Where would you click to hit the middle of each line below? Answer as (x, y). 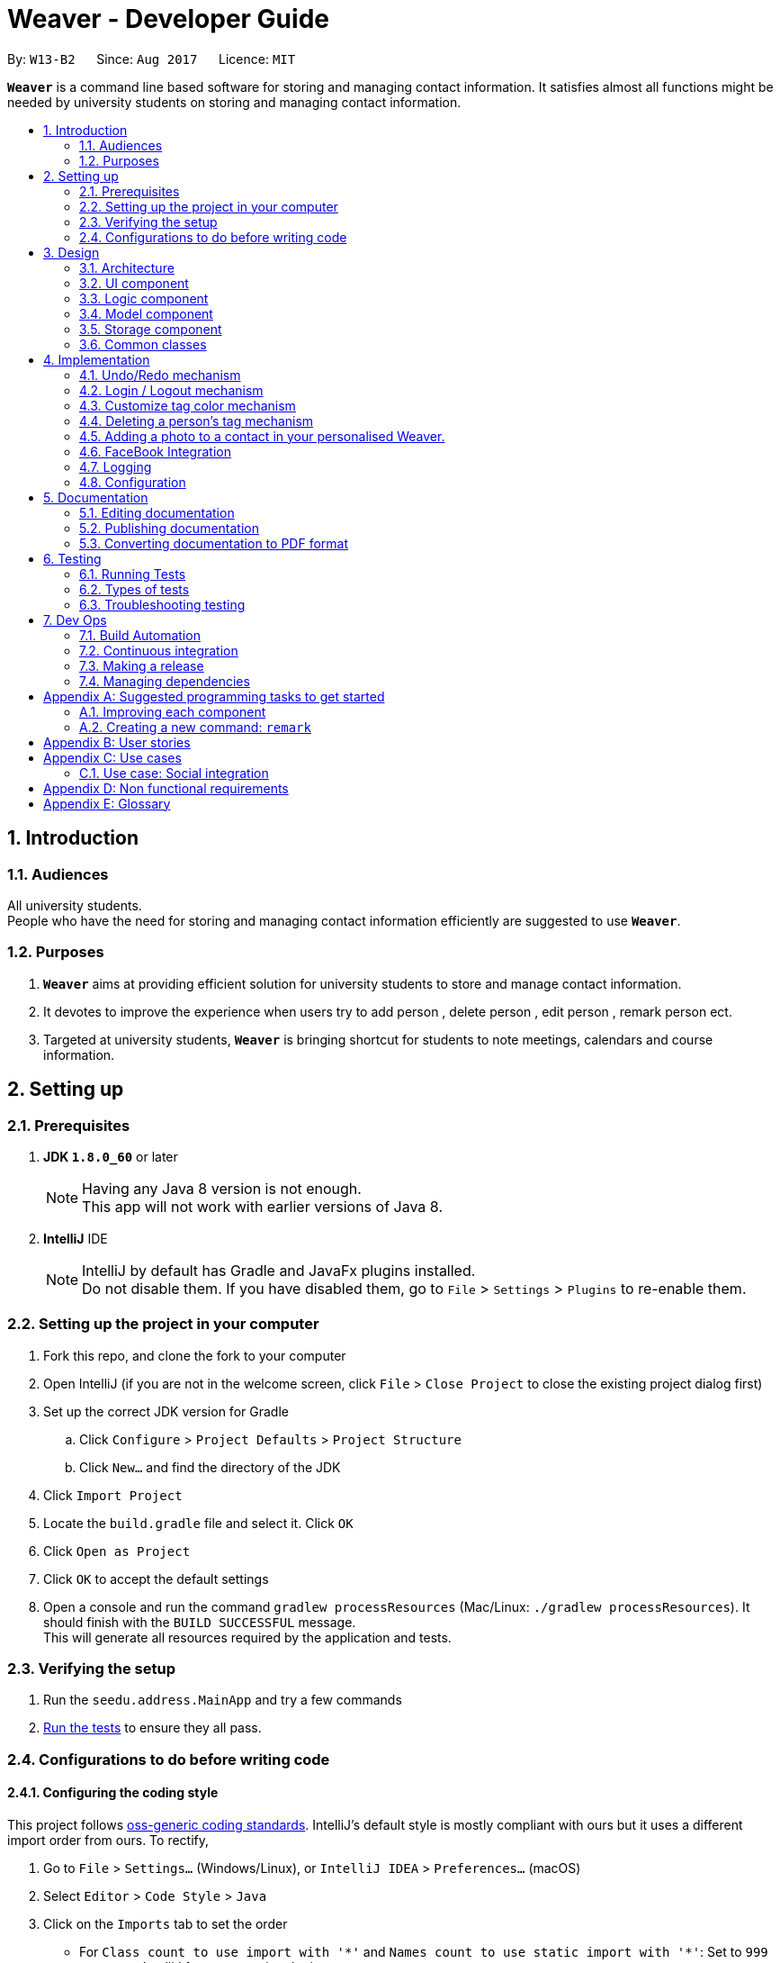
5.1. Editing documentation (157, 512)
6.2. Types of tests (134, 589)
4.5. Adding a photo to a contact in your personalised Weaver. (262, 436)
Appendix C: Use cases (112, 757)
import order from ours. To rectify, (108, 1841)
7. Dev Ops (75, 620)
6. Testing (72, 558)
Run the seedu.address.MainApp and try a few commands (223, 1700)
